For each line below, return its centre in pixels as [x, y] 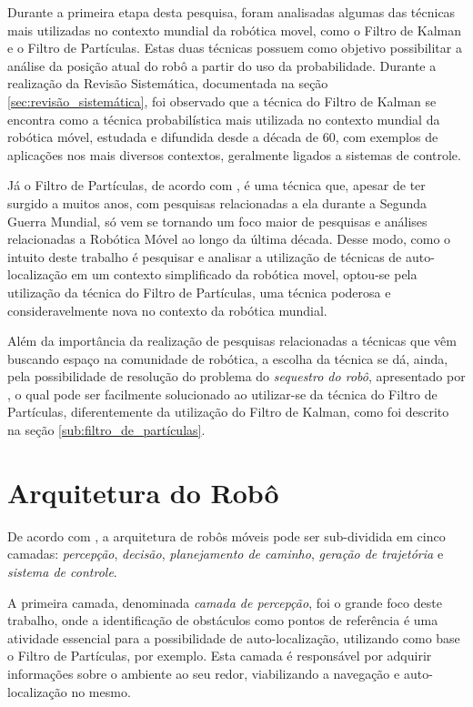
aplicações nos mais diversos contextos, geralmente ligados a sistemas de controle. [234, 154]
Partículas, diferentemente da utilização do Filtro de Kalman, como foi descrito [228, 412]
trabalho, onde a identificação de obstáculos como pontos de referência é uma [223, 620]
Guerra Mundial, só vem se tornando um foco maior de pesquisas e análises [217, 221]
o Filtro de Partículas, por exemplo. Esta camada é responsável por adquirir [220, 656]
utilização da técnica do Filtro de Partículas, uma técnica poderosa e [199, 292]
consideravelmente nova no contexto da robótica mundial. [167, 310]
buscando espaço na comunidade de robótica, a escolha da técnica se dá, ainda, [228, 358]
